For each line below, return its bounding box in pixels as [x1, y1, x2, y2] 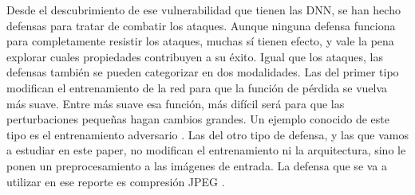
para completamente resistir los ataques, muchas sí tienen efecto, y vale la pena [6, 33, 394, 49]
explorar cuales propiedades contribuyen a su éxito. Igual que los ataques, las [6, 48, 383, 64]
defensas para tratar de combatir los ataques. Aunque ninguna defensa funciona [6, 17, 396, 33]
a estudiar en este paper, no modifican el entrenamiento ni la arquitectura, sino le [6, 142, 406, 158]
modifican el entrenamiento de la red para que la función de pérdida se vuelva [6, 79, 388, 96]
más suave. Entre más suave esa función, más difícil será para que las [6, 95, 345, 111]
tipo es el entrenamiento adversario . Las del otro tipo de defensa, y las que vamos [6, 126, 409, 142]
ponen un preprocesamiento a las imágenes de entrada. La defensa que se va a [6, 157, 388, 174]
